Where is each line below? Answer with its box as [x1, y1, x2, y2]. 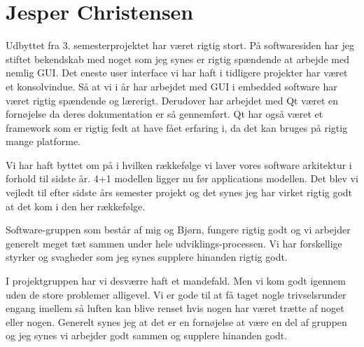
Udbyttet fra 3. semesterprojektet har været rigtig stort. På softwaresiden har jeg [6, 38, 354, 53]
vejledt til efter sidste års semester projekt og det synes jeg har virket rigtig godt [6, 185, 353, 200]
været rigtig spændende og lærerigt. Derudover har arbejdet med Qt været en [6, 93, 339, 107]
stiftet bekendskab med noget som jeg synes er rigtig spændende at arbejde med [6, 51, 349, 66]
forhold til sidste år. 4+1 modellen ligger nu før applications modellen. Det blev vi [6, 171, 358, 186]
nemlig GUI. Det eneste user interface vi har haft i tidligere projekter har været [6, 65, 348, 80]
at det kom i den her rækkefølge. [6, 198, 146, 213]
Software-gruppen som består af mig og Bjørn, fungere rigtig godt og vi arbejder [6, 222, 351, 237]
